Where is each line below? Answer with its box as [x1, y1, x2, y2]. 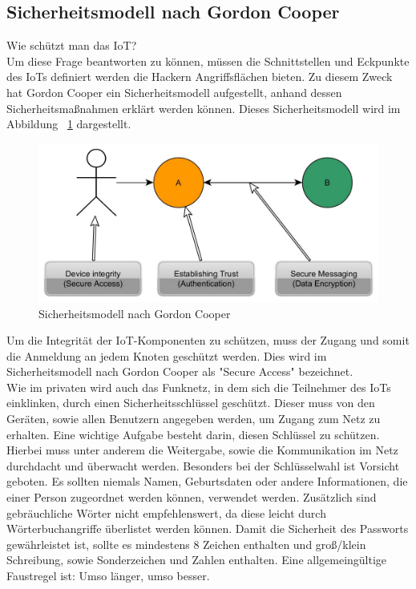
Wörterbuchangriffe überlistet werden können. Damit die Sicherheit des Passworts [6, 520, 409, 537]
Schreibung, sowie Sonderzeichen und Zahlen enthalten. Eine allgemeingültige [6, 551, 387, 568]
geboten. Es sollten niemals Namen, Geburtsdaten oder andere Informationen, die [6, 473, 408, 490]
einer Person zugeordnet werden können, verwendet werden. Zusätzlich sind [6, 489, 377, 506]
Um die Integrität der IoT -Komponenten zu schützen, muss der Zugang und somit [6, 332, 410, 349]
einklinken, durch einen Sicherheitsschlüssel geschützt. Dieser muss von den [6, 394, 375, 411]
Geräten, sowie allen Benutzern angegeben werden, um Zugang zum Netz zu [6, 410, 381, 427]
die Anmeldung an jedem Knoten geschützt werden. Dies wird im [6, 347, 327, 364]
